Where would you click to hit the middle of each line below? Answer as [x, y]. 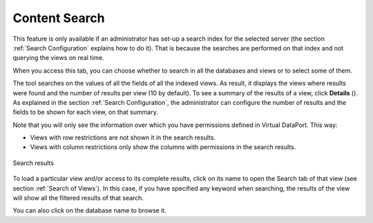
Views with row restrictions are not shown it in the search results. [123, 137]
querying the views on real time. [59, 58]
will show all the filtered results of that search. [78, 198]
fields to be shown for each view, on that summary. [85, 112]
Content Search [59, 18]
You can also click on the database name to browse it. [90, 211]
